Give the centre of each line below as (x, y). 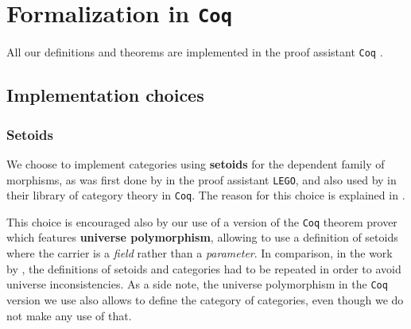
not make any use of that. (69, 315)
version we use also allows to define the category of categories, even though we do (205, 299)
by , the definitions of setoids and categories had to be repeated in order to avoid (204, 268)
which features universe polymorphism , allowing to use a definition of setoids (202, 237)
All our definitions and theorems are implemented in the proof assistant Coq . (195, 52)
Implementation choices (105, 95)
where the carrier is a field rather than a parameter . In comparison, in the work (200, 253)
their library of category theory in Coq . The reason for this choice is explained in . (206, 195)
